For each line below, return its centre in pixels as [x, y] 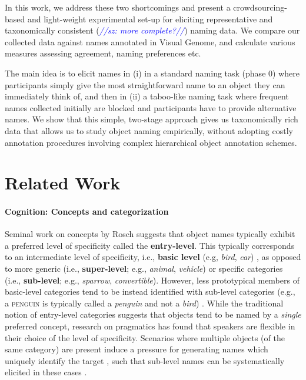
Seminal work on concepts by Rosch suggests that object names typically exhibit [150, 234]
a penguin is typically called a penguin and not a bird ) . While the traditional [144, 303]
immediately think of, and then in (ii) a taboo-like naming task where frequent [147, 96]
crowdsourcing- [260, 7]
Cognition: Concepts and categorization [87, 211]
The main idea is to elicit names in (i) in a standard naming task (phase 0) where [152, 73]
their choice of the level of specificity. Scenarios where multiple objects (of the [145, 337]
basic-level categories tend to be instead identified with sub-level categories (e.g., [150, 291]
